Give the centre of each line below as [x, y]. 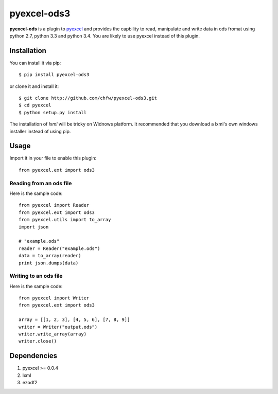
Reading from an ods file [41, 183]
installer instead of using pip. [40, 131]
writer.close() [38, 341]
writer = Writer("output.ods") [58, 327]
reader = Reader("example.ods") [59, 248]
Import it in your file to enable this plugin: [53, 158]
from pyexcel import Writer [54, 298]
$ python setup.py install [53, 112]
